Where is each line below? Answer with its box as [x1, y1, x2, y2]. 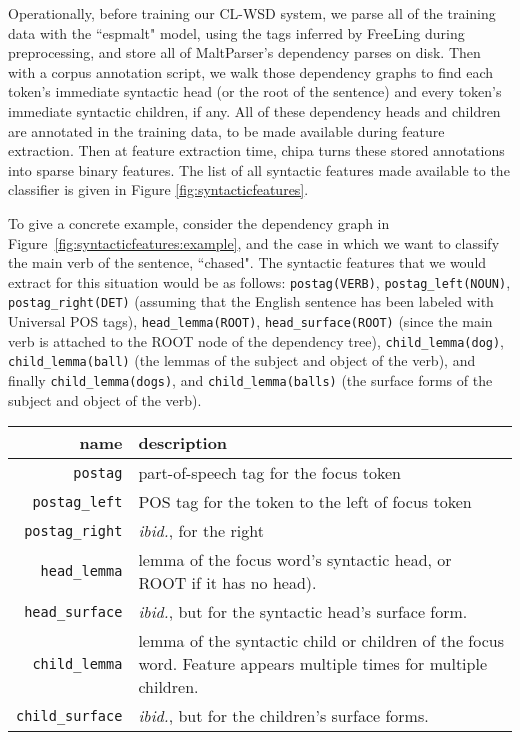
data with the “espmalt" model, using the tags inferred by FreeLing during [8, 22, 465, 43]
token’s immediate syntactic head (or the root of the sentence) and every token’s [8, 81, 502, 102]
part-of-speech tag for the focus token [138, 461, 401, 485]
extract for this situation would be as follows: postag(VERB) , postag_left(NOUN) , [8, 271, 511, 292]
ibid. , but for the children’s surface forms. [138, 704, 429, 728]
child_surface [16, 707, 123, 724]
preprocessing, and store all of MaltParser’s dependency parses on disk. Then [8, 42, 481, 63]
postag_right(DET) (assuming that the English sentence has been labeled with [8, 291, 494, 312]
